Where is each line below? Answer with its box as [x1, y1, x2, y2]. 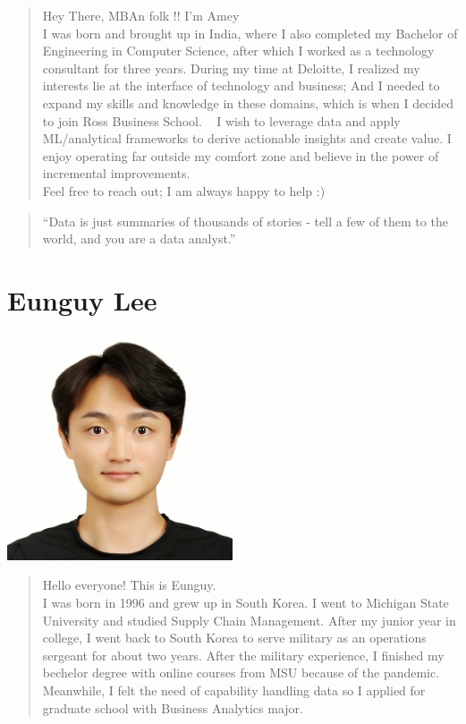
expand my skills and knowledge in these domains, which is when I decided [42, 93, 454, 112]
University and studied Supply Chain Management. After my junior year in [42, 610, 456, 629]
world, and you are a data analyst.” [42, 229, 236, 248]
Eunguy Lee [7, 281, 157, 318]
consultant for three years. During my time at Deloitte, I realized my [42, 58, 420, 77]
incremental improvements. [42, 164, 191, 183]
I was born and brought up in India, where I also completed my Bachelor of [42, 23, 458, 42]
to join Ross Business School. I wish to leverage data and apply [42, 111, 401, 130]
